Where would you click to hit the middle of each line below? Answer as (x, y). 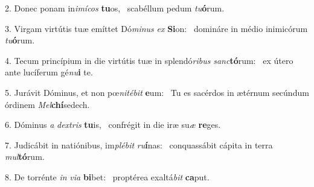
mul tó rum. (25, 157)
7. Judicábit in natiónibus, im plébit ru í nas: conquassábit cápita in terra (139, 144)
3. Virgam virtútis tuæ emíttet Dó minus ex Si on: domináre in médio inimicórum (156, 28)
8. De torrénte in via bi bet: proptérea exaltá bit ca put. (107, 176)
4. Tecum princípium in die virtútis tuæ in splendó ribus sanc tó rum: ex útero (149, 60)
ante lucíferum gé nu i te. (49, 72)
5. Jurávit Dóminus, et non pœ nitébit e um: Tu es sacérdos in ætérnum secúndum (157, 92)
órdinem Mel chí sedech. (47, 104)
